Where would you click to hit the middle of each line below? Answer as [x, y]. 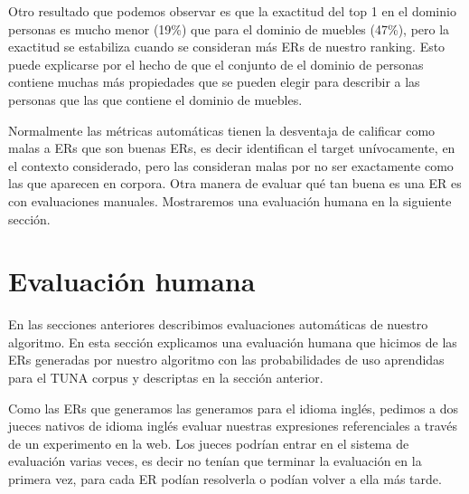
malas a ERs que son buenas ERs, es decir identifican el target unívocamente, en [232, 148]
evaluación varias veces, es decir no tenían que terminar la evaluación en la [215, 461]
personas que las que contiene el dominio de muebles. [155, 99]
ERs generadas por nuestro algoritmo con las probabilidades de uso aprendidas [226, 360]
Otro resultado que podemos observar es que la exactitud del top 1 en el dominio [232, 11]
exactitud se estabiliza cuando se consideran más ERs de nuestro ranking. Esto [227, 47]
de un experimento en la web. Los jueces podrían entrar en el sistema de [209, 443]
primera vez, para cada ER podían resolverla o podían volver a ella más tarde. [225, 479]
